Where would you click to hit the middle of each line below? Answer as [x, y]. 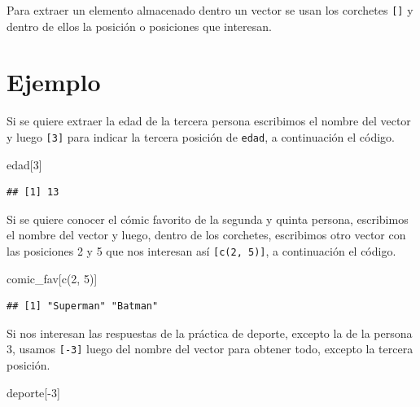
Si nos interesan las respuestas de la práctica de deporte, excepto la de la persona [210, 333]
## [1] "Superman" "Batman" [83, 306]
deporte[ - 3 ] [33, 392]
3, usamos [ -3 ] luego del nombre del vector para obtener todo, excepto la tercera [210, 349]
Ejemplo [54, 82]
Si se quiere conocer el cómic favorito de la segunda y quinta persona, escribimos [208, 219]
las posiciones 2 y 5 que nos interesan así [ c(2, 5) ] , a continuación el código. [201, 251]
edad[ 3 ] [24, 164]
